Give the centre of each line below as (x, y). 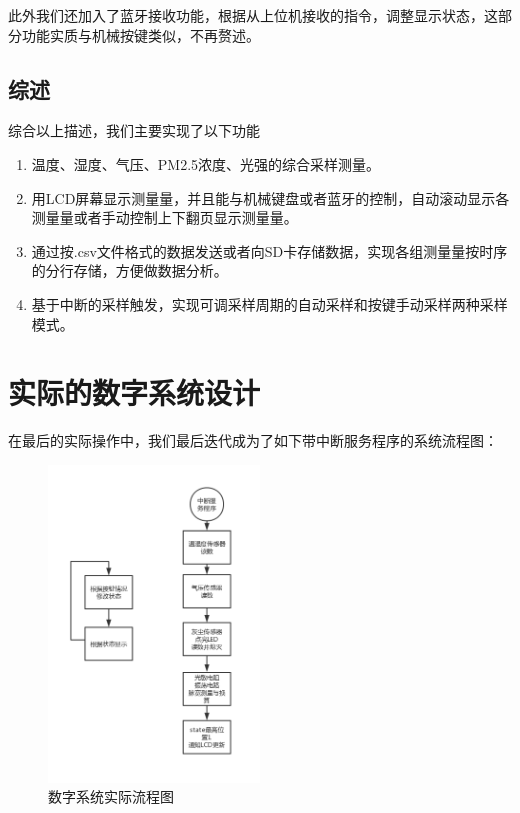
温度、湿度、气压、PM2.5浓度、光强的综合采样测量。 (206, 163)
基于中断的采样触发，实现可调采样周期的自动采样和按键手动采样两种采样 (269, 303)
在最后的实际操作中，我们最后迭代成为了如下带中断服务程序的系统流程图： (253, 440)
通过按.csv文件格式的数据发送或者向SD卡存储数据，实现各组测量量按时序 (269, 250)
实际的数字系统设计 (134, 392)
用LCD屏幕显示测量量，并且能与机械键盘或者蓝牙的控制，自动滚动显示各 (270, 197)
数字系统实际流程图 (111, 796)
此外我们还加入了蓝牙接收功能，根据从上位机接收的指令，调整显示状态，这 (253, 15)
